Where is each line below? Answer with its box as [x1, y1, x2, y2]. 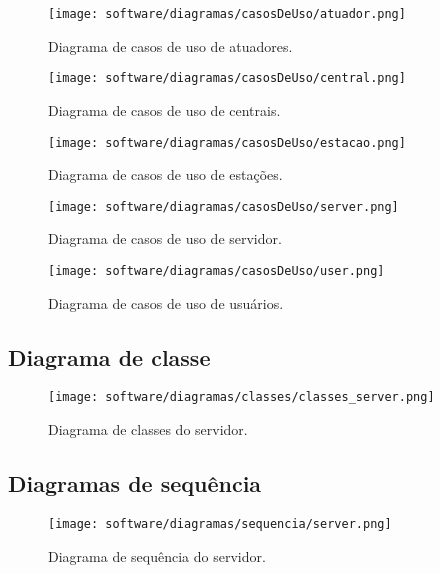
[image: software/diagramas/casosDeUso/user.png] [48, 264, 385, 278]
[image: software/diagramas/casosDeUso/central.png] [48, 71, 406, 86]
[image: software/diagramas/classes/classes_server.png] [48, 390, 435, 405]
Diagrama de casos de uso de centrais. [48, 99, 281, 120]
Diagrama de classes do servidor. [48, 419, 248, 440]
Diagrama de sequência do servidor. [48, 545, 266, 566]
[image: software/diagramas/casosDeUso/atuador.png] [48, 7, 406, 21]
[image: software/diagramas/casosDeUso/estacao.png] [48, 135, 406, 150]
